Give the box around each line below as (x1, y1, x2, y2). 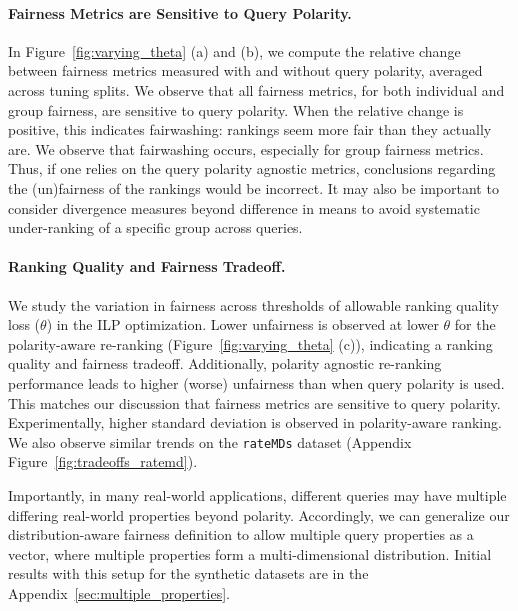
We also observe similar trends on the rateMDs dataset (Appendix (8, 431, 412, 452)
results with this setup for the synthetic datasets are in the (8, 563, 369, 584)
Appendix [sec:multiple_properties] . (8, 582, 230, 603)
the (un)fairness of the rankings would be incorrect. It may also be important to (8, 177, 499, 198)
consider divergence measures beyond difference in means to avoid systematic (8, 197, 480, 218)
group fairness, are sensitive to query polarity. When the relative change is (8, 99, 464, 120)
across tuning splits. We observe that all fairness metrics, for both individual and (8, 79, 505, 100)
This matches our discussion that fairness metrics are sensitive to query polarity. (8, 392, 501, 413)
